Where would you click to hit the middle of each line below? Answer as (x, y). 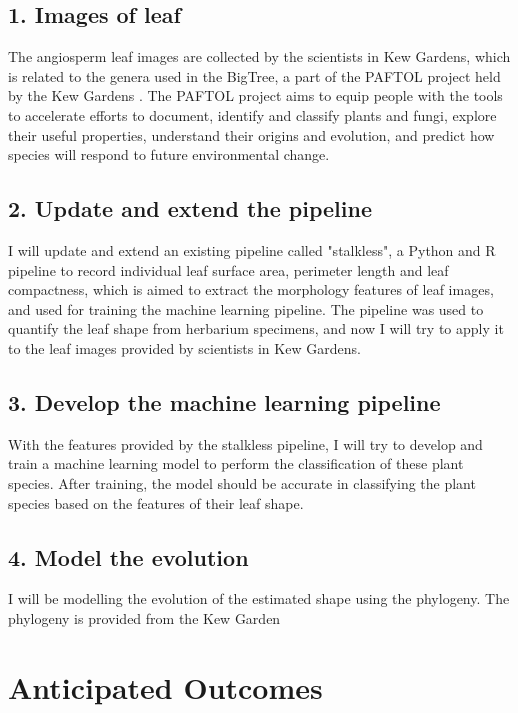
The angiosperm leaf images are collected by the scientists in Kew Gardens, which (259, 56)
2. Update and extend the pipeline (190, 208)
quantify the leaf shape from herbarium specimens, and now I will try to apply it (256, 328)
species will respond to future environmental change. (169, 154)
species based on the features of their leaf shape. (156, 502)
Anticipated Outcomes (165, 686)
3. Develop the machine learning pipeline (224, 401)
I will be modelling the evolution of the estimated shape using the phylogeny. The (259, 598)
